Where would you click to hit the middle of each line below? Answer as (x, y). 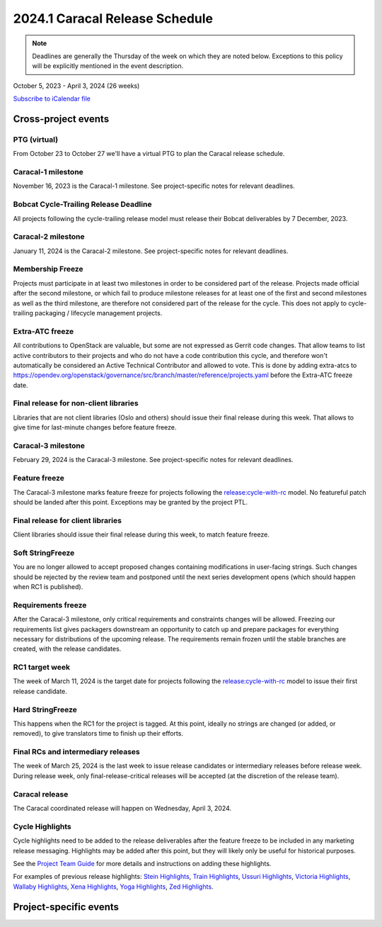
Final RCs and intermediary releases (77, 752)
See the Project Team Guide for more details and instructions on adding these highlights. (142, 863)
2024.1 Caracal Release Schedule (113, 18)
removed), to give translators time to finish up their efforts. (98, 734)
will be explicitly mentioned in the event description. (108, 66)
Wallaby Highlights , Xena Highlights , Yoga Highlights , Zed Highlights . (113, 887)
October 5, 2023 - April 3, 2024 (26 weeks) (76, 86)
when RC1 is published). (48, 586)
